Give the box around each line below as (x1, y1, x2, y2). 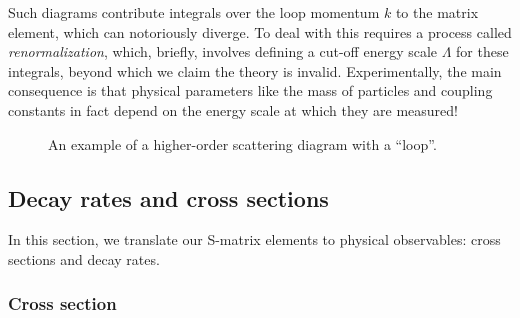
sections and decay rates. (8, 248, 160, 269)
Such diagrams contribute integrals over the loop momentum (8, 2, 380, 22)
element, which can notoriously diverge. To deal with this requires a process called (8, 21, 512, 42)
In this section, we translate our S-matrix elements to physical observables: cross (8, 229, 501, 250)
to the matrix (395, 2, 479, 22)
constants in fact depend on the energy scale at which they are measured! (8, 99, 458, 120)
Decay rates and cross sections (8, 182, 329, 213)
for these (456, 41, 509, 62)
